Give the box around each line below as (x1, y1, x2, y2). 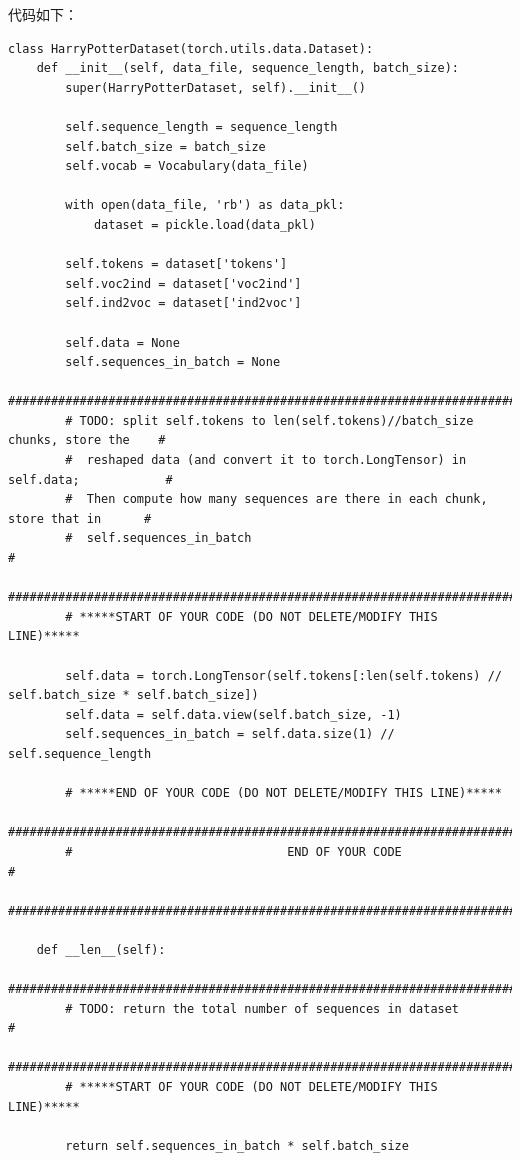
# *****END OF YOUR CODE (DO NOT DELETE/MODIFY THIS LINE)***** (65, 786, 502, 801)
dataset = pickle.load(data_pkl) (93, 217, 316, 232)
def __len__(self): (36, 942, 166, 957)
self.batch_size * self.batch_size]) (8, 688, 259, 703)
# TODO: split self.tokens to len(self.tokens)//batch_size (65, 413, 474, 428)
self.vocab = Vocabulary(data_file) (65, 159, 309, 174)
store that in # (8, 511, 152, 526)
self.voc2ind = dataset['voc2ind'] (65, 276, 302, 291)
